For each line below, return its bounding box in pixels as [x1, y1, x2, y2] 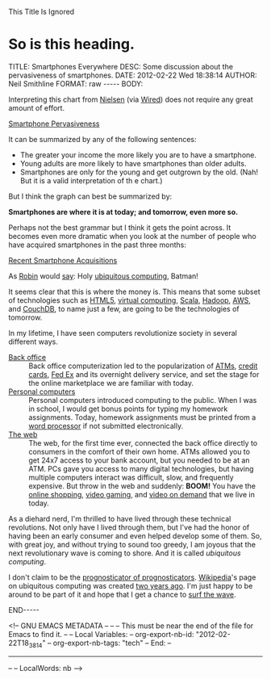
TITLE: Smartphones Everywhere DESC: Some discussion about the [8, 61, 234, 71]
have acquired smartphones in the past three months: [8, 240, 187, 249]
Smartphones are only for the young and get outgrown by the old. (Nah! [19, 167, 258, 177]
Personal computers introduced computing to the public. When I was [28, 395, 257, 404]
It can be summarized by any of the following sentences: [8, 134, 197, 144]
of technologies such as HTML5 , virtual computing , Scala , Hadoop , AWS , [8, 295, 252, 305]
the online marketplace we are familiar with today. [28, 378, 194, 388]
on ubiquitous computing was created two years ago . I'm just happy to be [8, 581, 253, 590]
